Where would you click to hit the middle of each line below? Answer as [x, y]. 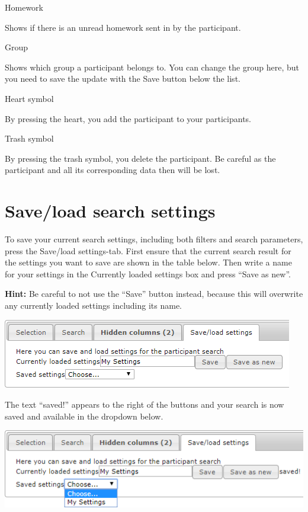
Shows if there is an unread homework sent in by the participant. [123, 27]
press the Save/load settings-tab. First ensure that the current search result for [148, 250]
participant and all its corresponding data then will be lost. [113, 170]
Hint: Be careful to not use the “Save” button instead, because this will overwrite [154, 294]
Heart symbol [29, 98]
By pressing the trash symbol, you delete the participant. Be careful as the [140, 158]
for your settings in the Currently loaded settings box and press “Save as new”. [148, 273]
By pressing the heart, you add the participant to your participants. [128, 118]
